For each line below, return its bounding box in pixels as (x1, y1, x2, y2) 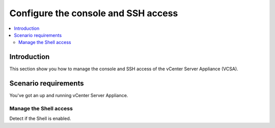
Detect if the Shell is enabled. (9, 115, 71, 121)
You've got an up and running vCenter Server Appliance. (9, 93, 128, 99)
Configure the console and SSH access (9, 8, 178, 19)
